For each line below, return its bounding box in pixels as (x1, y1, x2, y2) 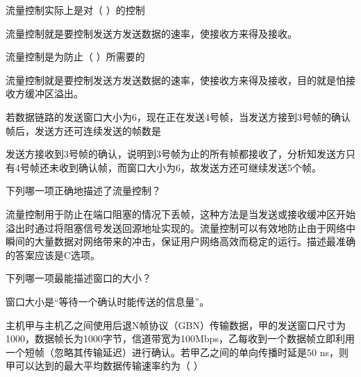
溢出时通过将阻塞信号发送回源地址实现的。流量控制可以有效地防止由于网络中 (6, 220, 355, 235)
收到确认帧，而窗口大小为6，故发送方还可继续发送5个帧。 (58, 160, 321, 174)
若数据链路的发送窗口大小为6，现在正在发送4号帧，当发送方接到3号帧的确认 (6, 109, 351, 124)
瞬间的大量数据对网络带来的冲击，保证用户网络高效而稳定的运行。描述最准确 (6, 234, 355, 249)
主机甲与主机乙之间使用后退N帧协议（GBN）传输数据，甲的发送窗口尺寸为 (6, 317, 346, 332)
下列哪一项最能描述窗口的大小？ (6, 271, 151, 285)
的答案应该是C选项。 (6, 247, 101, 262)
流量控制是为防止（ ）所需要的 (6, 49, 145, 64)
